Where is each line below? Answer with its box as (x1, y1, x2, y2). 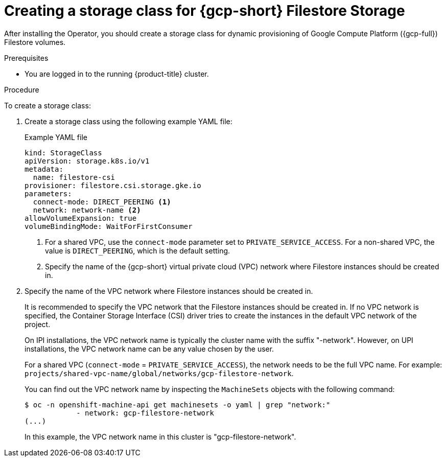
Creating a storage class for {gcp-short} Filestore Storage (4, 2, 405, 19)
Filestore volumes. (4, 37, 66, 47)
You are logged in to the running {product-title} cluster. (25, 69, 209, 78)
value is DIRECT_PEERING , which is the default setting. (45, 246, 230, 255)
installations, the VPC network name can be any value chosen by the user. (25, 344, 274, 353)
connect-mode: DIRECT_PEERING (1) (33, 197, 171, 206)
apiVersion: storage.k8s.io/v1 (25, 156, 150, 165)
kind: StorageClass (25, 148, 102, 157)
